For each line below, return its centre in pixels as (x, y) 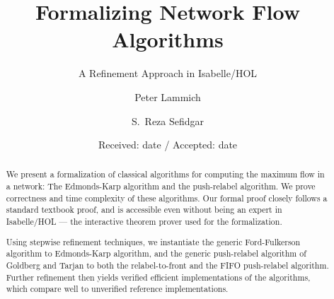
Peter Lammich (168, 96)
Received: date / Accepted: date (168, 145)
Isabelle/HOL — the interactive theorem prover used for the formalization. (144, 222)
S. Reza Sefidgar (168, 121)
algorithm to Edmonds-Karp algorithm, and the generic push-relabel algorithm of (156, 253)
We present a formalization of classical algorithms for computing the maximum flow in (165, 174)
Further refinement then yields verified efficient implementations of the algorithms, (158, 277)
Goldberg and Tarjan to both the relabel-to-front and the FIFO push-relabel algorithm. (167, 265)
